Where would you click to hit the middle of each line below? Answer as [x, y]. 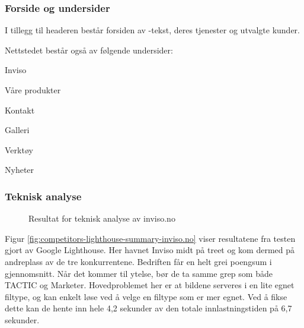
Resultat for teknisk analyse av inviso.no [102, 218]
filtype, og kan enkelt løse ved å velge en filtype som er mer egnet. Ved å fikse [146, 296]
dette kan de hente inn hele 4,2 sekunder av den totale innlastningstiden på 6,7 [148, 308]
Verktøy [19, 149]
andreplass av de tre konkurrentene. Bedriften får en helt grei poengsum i [138, 261]
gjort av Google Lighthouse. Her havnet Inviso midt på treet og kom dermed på [150, 250]
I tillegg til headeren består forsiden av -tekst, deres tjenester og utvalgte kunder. [152, 30]
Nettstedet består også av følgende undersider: [89, 50]
